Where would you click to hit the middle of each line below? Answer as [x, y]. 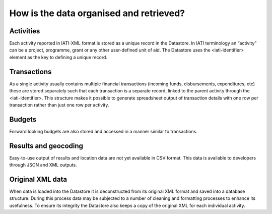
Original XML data [38, 179]
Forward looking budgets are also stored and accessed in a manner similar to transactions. [103, 131]
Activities [25, 31]
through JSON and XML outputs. [43, 165]
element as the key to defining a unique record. [58, 57]
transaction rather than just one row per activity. [59, 105]
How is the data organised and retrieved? [97, 13]
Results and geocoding [46, 146]
